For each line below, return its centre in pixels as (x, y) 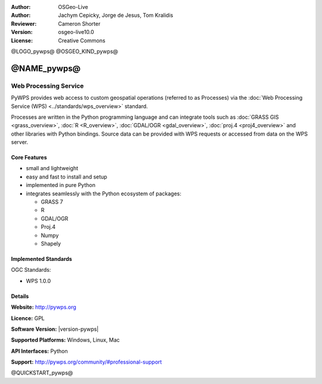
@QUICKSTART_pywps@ (42, 373)
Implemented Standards (42, 259)
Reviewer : (24, 23)
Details (20, 296)
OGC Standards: (31, 270)
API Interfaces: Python (39, 351)
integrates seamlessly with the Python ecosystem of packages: (104, 193)
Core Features (29, 158)
